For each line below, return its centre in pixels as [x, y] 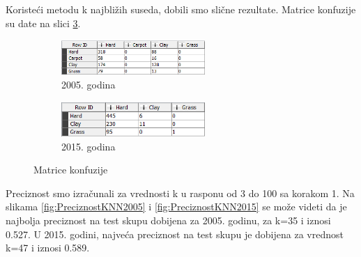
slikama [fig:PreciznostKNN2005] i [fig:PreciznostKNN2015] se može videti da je [176, 207]
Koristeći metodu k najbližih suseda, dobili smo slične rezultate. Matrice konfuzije [181, 9]
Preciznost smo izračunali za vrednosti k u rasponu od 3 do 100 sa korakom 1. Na [180, 193]
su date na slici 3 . [43, 23]
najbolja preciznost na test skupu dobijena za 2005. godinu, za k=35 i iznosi [168, 220]
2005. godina [89, 84]
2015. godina [89, 146]
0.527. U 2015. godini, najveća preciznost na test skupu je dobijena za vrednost [175, 234]
